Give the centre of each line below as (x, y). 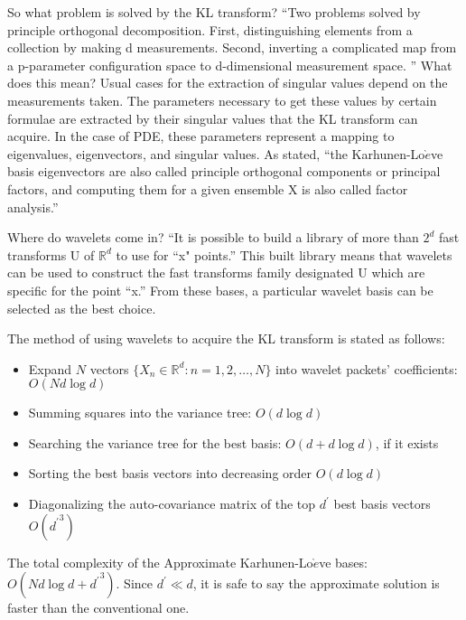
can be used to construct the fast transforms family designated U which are (216, 272)
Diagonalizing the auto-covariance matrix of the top (172, 504)
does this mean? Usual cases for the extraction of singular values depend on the (228, 83)
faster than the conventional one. (98, 608)
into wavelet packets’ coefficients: (367, 368)
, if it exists (407, 442)
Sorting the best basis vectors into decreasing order (170, 473)
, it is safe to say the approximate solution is (316, 583)
